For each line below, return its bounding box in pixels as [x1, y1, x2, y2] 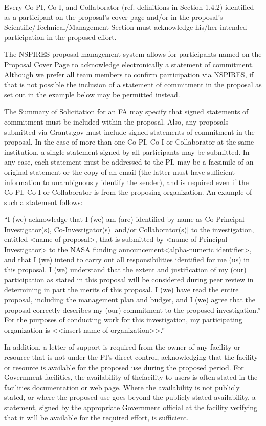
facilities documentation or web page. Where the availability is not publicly [4, 381, 240, 392]
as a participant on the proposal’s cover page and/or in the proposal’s [4, 11, 223, 22]
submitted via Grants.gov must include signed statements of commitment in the [4, 126, 255, 137]
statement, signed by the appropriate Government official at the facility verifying [4, 401, 258, 412]
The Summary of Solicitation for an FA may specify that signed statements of [4, 106, 249, 117]
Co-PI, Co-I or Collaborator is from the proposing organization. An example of [4, 187, 252, 197]
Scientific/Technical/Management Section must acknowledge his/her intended [4, 22, 247, 32]
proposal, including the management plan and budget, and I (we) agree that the [4, 294, 255, 305]
